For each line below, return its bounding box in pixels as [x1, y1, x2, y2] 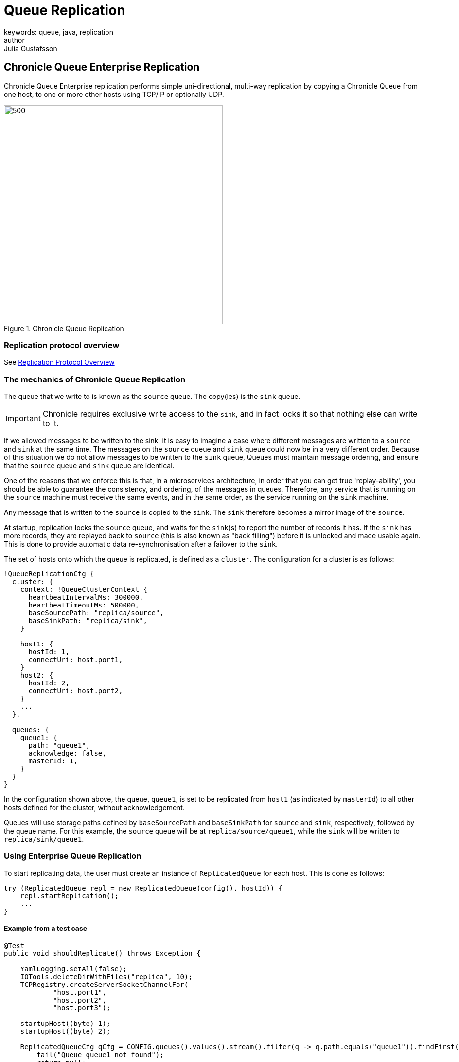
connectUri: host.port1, [28, 656, 123, 664]
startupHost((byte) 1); [20, 1020, 111, 1028]
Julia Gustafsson [4, 44, 57, 53]
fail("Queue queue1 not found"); [36, 1051, 164, 1059]
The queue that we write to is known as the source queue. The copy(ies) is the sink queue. [4, 392, 300, 401]
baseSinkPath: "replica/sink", [28, 617, 148, 625]
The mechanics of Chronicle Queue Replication [4, 374, 186, 384]
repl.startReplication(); [20, 891, 119, 900]
